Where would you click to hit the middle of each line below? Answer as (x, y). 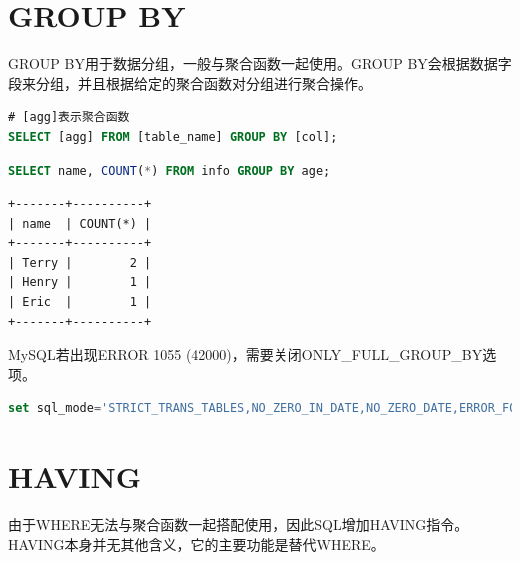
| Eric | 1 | (80, 302)
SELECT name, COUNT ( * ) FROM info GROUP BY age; (169, 170)
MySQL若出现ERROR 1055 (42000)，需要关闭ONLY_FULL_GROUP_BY (245, 354)
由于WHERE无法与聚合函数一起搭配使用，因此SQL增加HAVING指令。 (238, 524)
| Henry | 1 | (80, 282)
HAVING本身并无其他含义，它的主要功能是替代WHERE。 (196, 543)
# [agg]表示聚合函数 (69, 117)
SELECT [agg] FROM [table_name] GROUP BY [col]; (173, 136)
